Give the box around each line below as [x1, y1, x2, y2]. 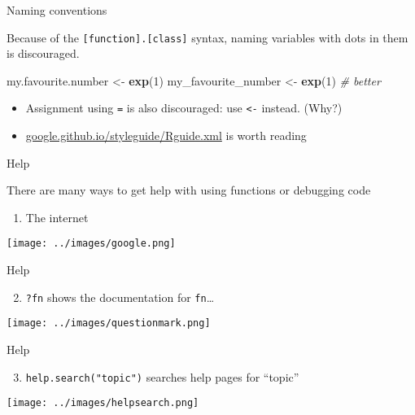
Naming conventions [7, 2, 107, 18]
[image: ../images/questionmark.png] [7, 317, 211, 330]
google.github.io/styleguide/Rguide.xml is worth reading [25, 127, 307, 144]
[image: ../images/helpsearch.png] [7, 397, 199, 409]
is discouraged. [7, 45, 80, 62]
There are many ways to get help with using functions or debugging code [7, 181, 371, 199]
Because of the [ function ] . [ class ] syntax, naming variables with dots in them [7, 28, 408, 46]
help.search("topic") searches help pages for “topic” [25, 368, 299, 385]
